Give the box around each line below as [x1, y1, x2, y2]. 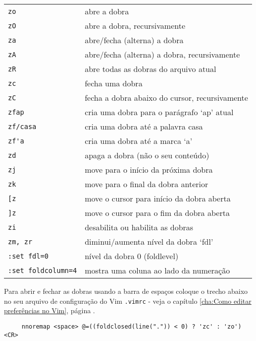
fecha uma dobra [85, 77, 143, 89]
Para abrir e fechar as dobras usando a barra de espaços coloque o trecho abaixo [4, 286, 248, 296]
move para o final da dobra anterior [85, 178, 208, 190]
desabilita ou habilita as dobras [85, 221, 194, 233]
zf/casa [8, 122, 37, 131]
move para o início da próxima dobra [85, 164, 213, 175]
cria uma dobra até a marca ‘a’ [85, 135, 193, 146]
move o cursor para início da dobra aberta [85, 193, 231, 204]
